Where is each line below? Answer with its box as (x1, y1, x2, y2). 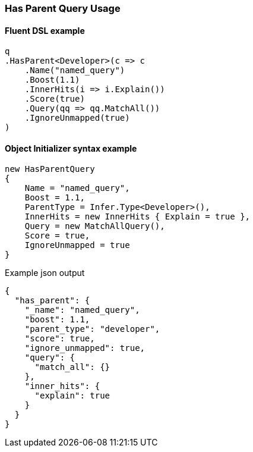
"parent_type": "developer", (24, 324, 160, 334)
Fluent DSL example (5, 25, 85, 36)
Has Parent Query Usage (5, 2, 121, 14)
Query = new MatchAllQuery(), (24, 221, 165, 231)
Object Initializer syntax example (5, 143, 137, 153)
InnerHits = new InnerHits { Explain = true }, (24, 212, 251, 222)
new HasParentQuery (5, 164, 95, 174)
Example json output (5, 268, 85, 278)
